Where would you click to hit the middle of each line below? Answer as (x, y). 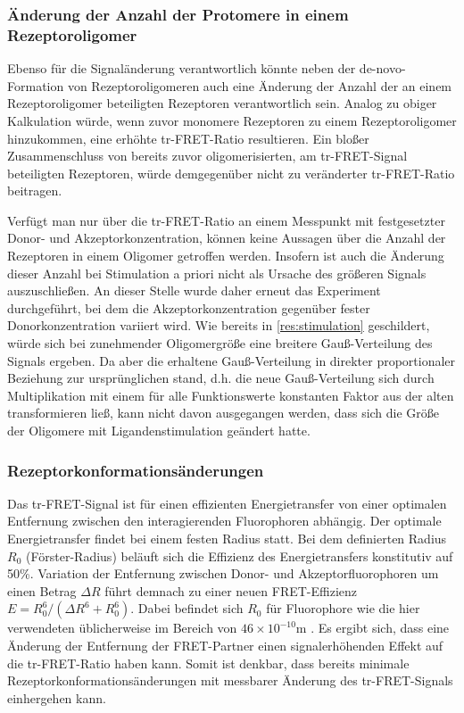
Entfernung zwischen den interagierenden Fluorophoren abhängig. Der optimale (224, 521)
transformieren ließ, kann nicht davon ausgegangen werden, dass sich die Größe (224, 413)
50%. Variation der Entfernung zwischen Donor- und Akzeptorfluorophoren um (223, 573)
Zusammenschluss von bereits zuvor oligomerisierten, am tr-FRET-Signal (207, 156)
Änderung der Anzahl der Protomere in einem (178, 14)
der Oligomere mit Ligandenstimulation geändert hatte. (159, 431)
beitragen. (35, 191)
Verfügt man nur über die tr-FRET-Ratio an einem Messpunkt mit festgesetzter (226, 220)
